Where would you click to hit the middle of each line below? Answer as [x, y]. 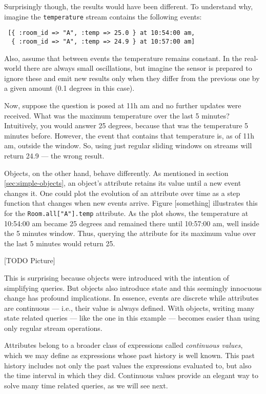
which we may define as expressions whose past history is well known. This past [129, 355]
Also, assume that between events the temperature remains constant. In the [123, 58]
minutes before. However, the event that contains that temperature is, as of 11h [129, 135]
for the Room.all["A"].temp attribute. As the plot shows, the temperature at [126, 213]
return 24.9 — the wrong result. [54, 155]
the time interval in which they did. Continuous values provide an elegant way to [131, 375]
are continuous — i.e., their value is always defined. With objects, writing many [129, 308]
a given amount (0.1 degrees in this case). [69, 88]
